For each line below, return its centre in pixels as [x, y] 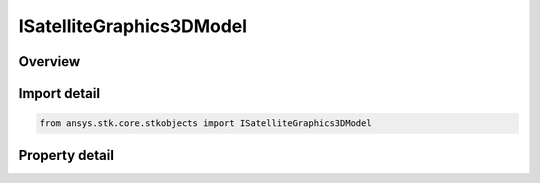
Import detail [59, 93]
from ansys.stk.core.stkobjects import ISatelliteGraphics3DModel [205, 123]
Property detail [66, 155]
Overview [49, 61]
